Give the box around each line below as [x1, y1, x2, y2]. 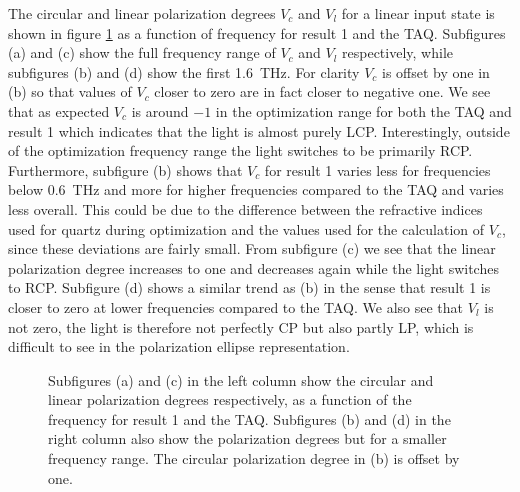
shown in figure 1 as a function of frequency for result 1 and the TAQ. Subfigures [8, 22, 506, 43]
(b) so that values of [8, 81, 132, 102]
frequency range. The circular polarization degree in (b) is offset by [48, 448, 460, 469]
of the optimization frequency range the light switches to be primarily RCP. [8, 140, 473, 161]
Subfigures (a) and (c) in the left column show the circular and [48, 369, 434, 390]
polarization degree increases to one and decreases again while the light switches [8, 257, 499, 278]
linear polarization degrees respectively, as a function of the [48, 389, 412, 410]
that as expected [8, 100, 110, 121]
